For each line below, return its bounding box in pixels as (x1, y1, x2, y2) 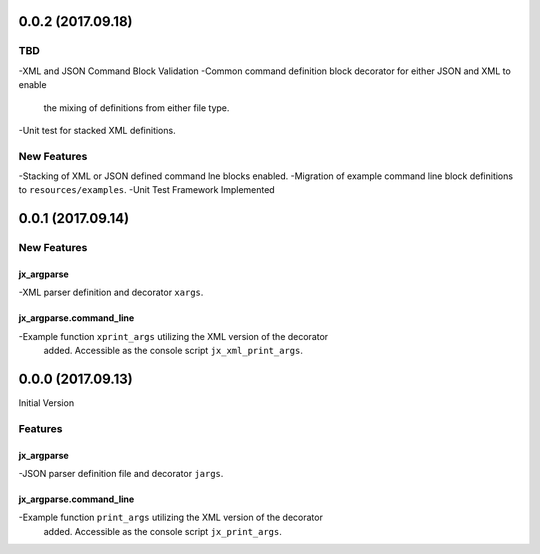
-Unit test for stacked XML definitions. (18, 124, 176, 136)
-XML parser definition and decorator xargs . (18, 286, 204, 299)
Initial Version (18, 397, 75, 409)
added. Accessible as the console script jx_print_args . (43, 525, 282, 537)
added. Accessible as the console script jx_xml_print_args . (43, 345, 304, 357)
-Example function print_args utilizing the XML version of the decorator (18, 511, 324, 524)
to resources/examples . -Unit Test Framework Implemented (18, 184, 275, 196)
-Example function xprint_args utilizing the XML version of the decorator (18, 330, 329, 342)
